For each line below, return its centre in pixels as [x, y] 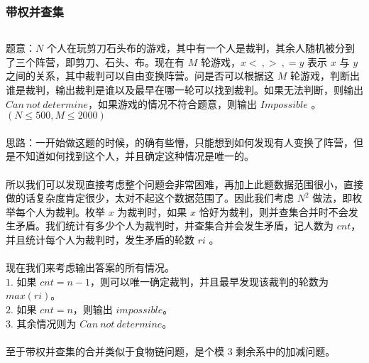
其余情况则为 [46, 323]
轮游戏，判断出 [325, 76]
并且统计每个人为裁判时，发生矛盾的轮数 [100, 239]
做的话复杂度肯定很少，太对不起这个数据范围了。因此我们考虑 [150, 198]
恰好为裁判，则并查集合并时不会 [274, 211]
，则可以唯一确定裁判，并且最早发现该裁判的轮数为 [209, 281]
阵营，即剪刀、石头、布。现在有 [110, 61]
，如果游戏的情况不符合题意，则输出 [173, 103]
